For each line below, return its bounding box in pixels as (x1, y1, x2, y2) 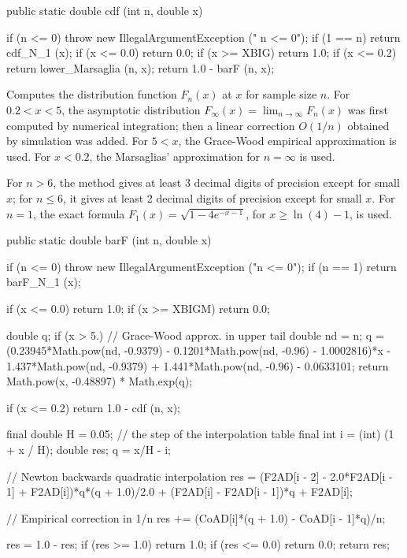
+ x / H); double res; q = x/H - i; (6, 441, 171, 458)
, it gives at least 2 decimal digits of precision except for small (63, 189, 362, 206)
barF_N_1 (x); (6, 273, 81, 290)
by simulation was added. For (6, 132, 149, 149)
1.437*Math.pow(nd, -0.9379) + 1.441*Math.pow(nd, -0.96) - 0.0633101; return (6, 357, 389, 374)
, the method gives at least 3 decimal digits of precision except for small (53, 174, 400, 191)
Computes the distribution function (6, 86, 177, 102)
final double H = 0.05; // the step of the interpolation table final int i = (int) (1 (6, 426, 394, 442)
